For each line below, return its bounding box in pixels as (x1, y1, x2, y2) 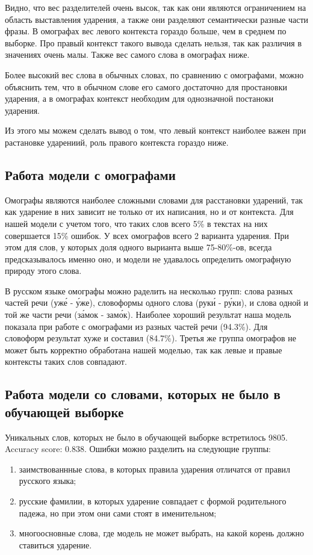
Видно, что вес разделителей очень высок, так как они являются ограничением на (5, 1, 306, 13)
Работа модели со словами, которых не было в (5, 385, 280, 403)
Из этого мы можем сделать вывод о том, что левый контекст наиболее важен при (5, 124, 306, 137)
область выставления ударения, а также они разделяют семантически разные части (5, 13, 308, 25)
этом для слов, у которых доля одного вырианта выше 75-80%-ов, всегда (5, 241, 272, 253)
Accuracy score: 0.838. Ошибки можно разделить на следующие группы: (5, 442, 271, 455)
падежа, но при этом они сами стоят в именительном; (19, 506, 217, 519)
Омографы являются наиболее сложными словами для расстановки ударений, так (5, 193, 303, 206)
